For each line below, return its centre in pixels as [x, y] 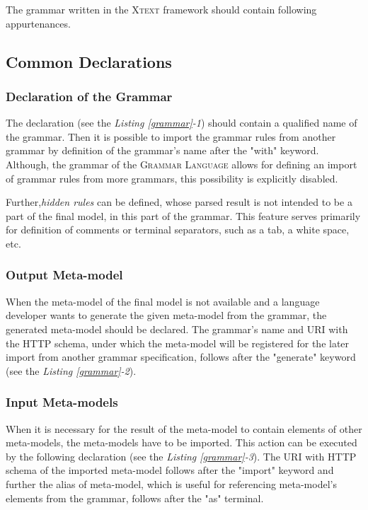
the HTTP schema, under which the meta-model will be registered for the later [178, 343]
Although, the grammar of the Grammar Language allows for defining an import [182, 164]
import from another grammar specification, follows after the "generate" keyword [181, 357]
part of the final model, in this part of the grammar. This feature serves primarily [183, 215]
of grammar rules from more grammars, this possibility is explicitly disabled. [172, 178]
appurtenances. [38, 23]
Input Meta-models [62, 402]
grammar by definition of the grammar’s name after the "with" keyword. [162, 150]
